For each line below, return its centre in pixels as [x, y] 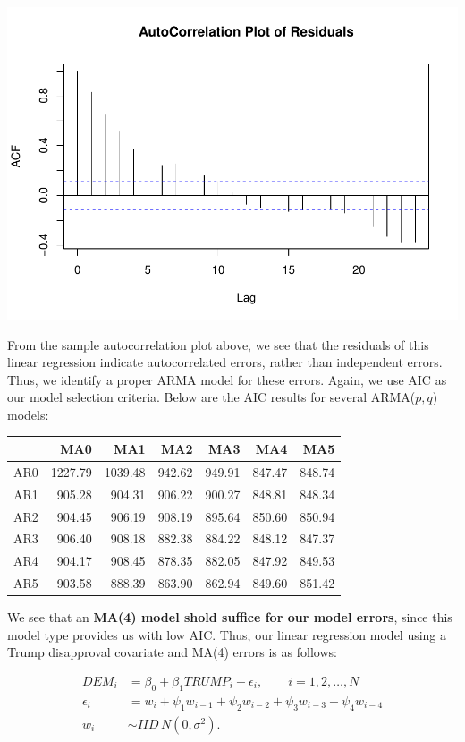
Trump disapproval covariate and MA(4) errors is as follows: [172, 652]
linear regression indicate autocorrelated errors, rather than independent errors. [225, 362]
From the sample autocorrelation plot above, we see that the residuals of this [218, 344]
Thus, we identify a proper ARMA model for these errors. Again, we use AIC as [227, 379]
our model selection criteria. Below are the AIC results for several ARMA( [211, 397]
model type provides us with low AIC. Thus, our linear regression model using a [227, 634]
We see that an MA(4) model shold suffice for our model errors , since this [230, 617]
